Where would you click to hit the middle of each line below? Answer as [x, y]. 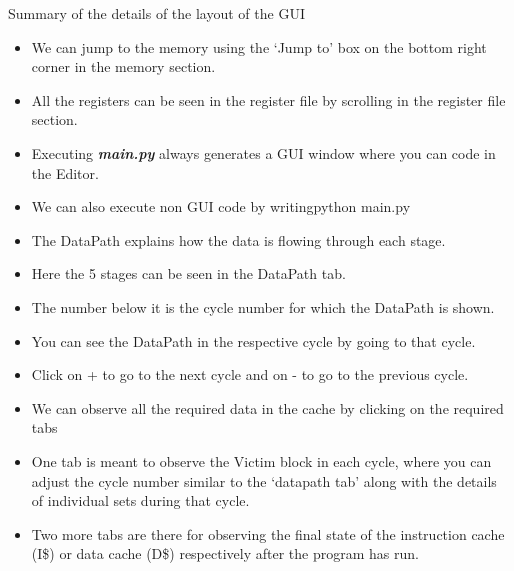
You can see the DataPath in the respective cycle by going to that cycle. [253, 340]
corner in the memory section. [123, 66]
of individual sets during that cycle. [140, 500]
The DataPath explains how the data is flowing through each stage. [238, 239]
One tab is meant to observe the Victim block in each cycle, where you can [261, 460]
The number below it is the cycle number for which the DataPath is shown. [263, 306]
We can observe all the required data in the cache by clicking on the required [267, 407]
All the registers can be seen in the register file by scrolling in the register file [268, 99]
